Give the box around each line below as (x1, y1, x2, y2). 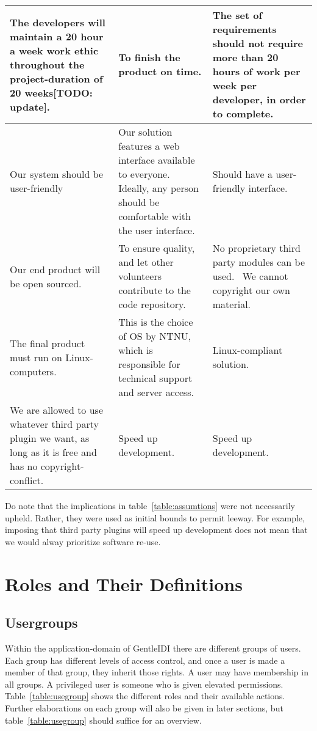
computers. (10, 364, 57, 378)
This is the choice (118, 315, 193, 329)
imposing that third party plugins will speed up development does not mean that (5, 523, 308, 536)
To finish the (118, 50, 180, 64)
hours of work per (212, 64, 301, 78)
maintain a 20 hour (10, 29, 104, 43)
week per (212, 78, 257, 92)
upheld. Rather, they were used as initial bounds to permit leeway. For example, (5, 511, 305, 524)
